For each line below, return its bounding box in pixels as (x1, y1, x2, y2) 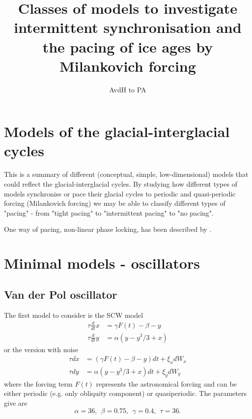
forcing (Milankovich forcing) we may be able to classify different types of (4, 198, 225, 208)
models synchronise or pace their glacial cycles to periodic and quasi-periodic (4, 188, 236, 198)
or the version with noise (4, 344, 79, 354)
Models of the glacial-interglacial (4, 121, 230, 141)
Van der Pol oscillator (4, 286, 117, 302)
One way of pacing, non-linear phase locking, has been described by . (4, 224, 212, 234)
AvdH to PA (109, 84, 146, 94)
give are (4, 397, 28, 408)
